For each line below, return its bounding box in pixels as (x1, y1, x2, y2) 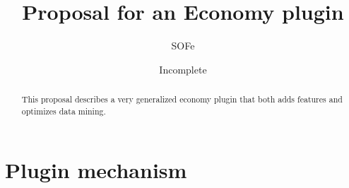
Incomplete (159, 61, 207, 76)
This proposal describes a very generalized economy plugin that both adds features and (21, 93, 343, 105)
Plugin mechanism (5, 155, 187, 184)
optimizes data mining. (21, 105, 106, 117)
